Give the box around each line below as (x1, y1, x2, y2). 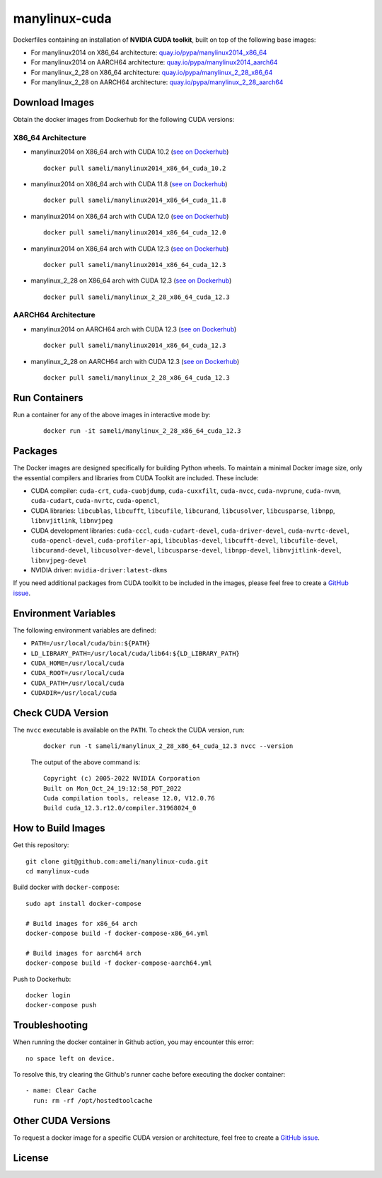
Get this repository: (13, 841, 69, 849)
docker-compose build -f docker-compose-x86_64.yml (25, 929, 209, 938)
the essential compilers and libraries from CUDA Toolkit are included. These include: (13, 473, 259, 482)
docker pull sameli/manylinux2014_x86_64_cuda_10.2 (43, 164, 226, 172)
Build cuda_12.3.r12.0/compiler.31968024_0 (43, 804, 197, 812)
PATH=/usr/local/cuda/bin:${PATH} (30, 640, 151, 647)
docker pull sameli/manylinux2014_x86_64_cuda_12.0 (43, 229, 226, 237)
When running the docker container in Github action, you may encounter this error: (13, 1038, 255, 1046)
